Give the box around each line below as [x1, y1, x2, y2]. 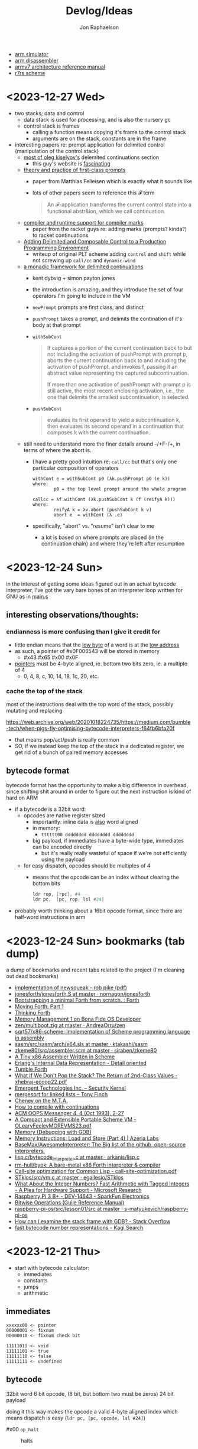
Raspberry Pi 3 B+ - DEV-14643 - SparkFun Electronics [14, 1193, 150, 1200]
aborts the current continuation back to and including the [47, 356, 186, 364]
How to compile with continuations [14, 1103, 99, 1110]
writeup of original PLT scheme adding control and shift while [32, 250, 186, 258]
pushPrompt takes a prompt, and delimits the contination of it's [32, 315, 183, 322]
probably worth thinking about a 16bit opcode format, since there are [14, 907, 183, 914]
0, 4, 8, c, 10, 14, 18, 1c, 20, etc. [23, 672, 99, 680]
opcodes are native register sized [23, 811, 105, 819]
